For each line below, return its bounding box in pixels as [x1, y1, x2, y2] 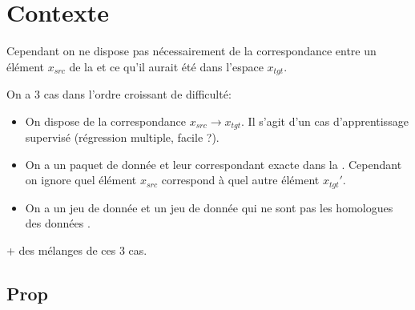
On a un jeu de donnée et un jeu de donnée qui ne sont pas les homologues [25, 199, 393, 215]
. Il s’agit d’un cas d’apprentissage [241, 112, 409, 129]
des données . [25, 215, 91, 231]
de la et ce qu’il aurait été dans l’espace [69, 58, 264, 74]
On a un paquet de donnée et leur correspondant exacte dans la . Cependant [25, 155, 402, 172]
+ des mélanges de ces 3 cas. [6, 242, 147, 259]
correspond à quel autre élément [161, 171, 320, 188]
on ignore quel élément [25, 171, 137, 188]
